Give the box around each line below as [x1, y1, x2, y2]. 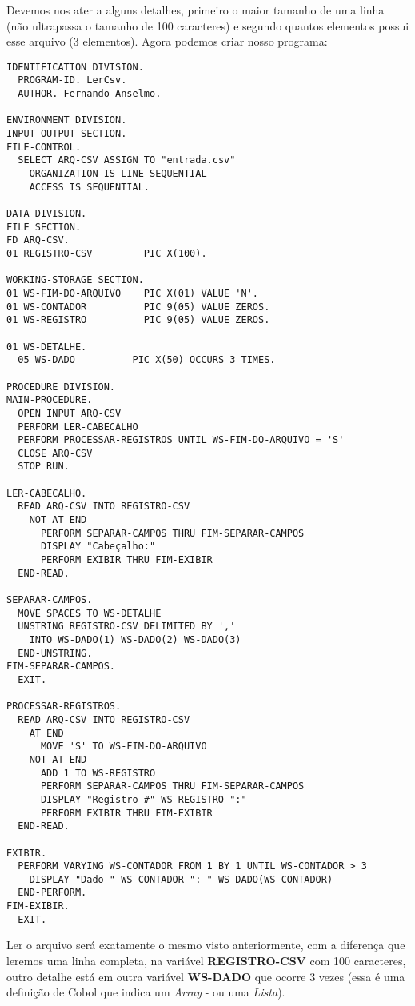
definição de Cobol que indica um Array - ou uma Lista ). [6, 984, 285, 1000]
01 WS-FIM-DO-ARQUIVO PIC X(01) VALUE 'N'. [6, 287, 258, 299]
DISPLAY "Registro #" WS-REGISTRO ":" [40, 793, 247, 805]
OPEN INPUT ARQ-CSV [18, 407, 122, 419]
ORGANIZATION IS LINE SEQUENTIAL [29, 168, 207, 180]
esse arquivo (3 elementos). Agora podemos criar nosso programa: [6, 33, 328, 50]
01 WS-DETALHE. [6, 341, 87, 353]
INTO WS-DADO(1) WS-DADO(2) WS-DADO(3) [29, 634, 241, 645]
